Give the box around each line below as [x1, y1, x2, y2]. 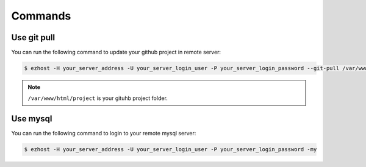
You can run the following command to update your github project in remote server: [11, 49, 221, 56]
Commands [11, 9, 71, 23]
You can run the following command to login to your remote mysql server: [11, 130, 196, 137]
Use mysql [11, 113, 52, 124]
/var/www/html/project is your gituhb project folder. [27, 94, 168, 102]
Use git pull [11, 32, 55, 43]
